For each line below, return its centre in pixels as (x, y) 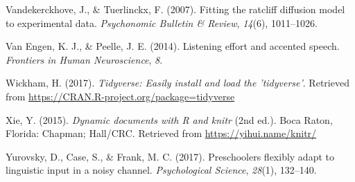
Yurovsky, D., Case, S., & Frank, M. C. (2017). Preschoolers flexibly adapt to (170, 156)
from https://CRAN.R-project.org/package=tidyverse (120, 96)
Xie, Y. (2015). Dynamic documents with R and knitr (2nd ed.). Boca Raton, (169, 119)
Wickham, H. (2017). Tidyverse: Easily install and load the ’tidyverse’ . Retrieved (177, 83)
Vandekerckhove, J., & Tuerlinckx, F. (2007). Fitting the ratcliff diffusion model (175, 9)
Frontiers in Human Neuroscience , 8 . (84, 59)
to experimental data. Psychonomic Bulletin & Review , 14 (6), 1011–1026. (162, 22)
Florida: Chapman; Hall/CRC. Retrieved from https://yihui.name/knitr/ (161, 133)
